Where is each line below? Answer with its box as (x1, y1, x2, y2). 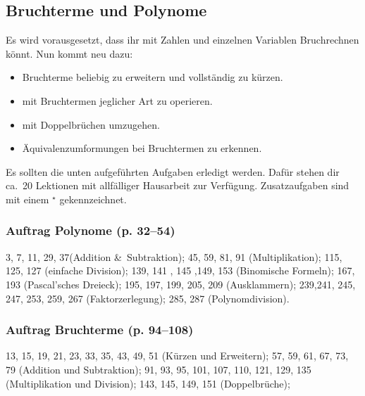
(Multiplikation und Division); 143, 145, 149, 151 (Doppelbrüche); (6, 376, 290, 390)
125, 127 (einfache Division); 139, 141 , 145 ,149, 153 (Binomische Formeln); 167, (6, 263, 355, 278)
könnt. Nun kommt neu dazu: (6, 46, 133, 60)
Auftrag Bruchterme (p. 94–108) (6, 321, 194, 338)
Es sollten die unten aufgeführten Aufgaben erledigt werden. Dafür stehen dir (6, 164, 340, 179)
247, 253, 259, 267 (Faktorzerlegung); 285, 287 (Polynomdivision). (6, 290, 290, 305)
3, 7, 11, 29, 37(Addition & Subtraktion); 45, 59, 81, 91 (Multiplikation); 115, (6, 249, 342, 264)
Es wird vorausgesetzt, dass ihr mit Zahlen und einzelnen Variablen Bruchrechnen (6, 32, 359, 47)
